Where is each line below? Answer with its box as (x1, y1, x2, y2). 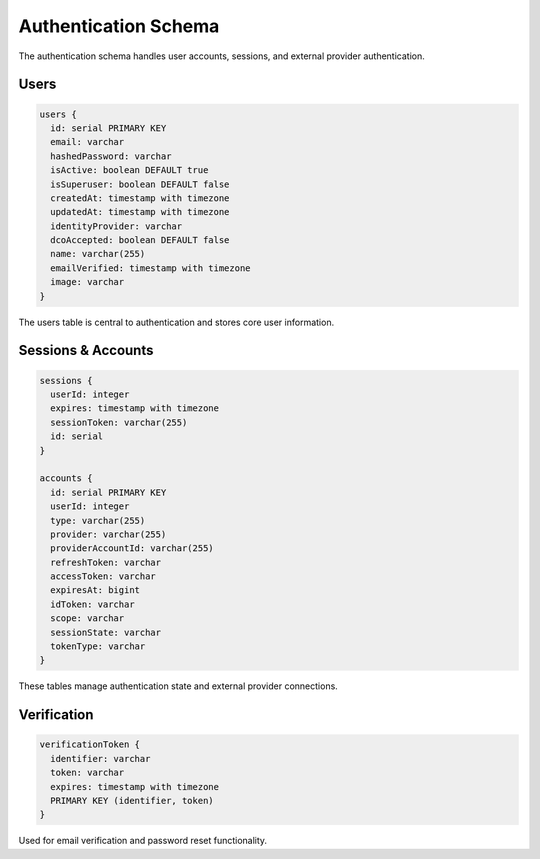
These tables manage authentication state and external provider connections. (18, 680, 339, 692)
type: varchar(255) (50, 515, 146, 526)
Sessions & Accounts (18, 342, 154, 359)
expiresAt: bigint (50, 585, 140, 596)
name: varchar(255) (50, 248, 146, 260)
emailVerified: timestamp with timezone (50, 262, 251, 274)
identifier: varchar (50, 753, 151, 764)
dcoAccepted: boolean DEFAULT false (50, 235, 230, 246)
